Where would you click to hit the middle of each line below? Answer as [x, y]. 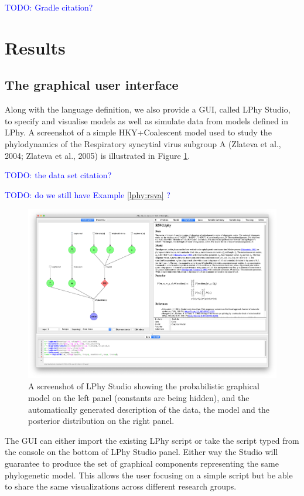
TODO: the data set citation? [58, 175]
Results [35, 47]
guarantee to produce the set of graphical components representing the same [142, 463]
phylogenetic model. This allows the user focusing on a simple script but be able [149, 475]
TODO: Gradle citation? [49, 7]
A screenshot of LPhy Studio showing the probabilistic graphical [144, 386]
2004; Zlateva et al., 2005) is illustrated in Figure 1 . [98, 155]
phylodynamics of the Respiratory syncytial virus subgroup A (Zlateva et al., [143, 143]
